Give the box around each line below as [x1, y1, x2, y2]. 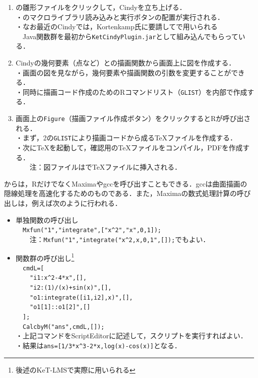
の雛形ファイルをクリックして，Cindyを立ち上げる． [15, 2, 187, 12]
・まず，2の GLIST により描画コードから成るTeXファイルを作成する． [15, 132, 237, 143]
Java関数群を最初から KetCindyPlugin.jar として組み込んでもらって [22, 31, 239, 41]
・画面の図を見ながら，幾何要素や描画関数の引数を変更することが [15, 67, 231, 77]
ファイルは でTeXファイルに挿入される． [50, 162, 182, 172]
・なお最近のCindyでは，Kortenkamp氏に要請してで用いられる [15, 21, 218, 32]
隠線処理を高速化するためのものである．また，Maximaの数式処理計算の [4, 188, 237, 198]
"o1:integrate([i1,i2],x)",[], [30, 294, 133, 301]
